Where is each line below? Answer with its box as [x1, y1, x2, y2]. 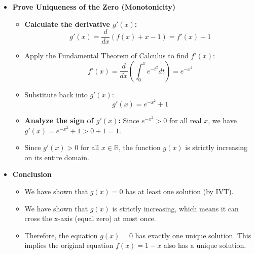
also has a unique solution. [163, 240, 246, 250]
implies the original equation [24, 240, 114, 250]
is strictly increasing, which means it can [112, 203, 239, 213]
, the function [118, 142, 161, 153]
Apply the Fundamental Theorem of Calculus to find [24, 50, 189, 61]
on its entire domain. [24, 152, 89, 162]
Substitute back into [24, 89, 88, 99]
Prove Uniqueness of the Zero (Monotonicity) [12, 2, 175, 12]
